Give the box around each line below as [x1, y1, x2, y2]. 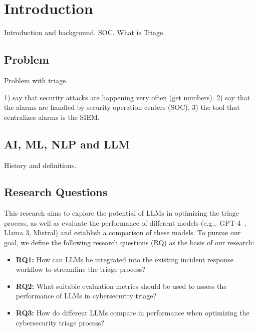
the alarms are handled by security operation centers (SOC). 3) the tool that [4, 102, 240, 112]
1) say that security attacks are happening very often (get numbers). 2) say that [4, 92, 250, 102]
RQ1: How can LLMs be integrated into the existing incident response [16, 254, 233, 264]
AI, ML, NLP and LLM [4, 136, 130, 151]
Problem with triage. [4, 75, 68, 85]
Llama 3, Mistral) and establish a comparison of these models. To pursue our [4, 227, 241, 238]
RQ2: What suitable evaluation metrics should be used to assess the [16, 280, 227, 291]
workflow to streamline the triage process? [16, 264, 145, 274]
